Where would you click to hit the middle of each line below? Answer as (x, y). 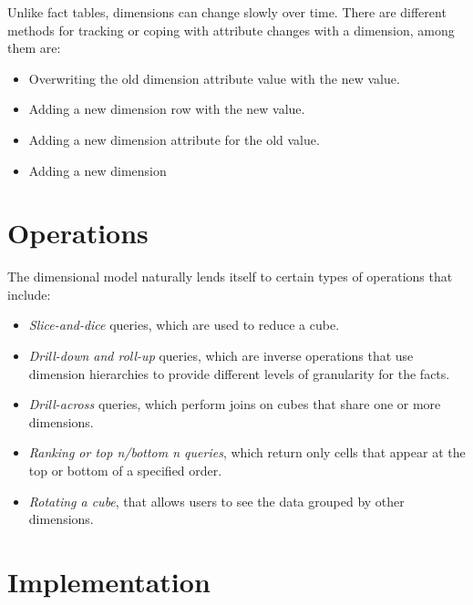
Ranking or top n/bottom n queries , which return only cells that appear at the (247, 452)
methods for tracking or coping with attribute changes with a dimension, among (231, 30)
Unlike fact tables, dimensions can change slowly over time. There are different (227, 12)
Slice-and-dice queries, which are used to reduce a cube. (184, 325)
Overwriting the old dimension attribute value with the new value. (214, 78)
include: (29, 294)
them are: (34, 48)
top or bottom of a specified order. (125, 471)
